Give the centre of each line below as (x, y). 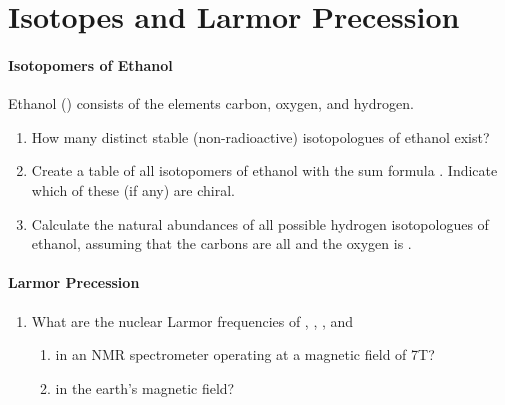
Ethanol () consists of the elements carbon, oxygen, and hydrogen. (211, 103)
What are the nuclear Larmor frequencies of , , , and (192, 320)
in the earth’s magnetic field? (145, 387)
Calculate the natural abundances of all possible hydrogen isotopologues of (260, 223)
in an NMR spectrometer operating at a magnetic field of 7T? (245, 354)
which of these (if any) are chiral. (133, 189)
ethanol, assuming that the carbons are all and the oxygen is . (221, 243)
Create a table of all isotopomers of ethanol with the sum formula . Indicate (264, 170)
